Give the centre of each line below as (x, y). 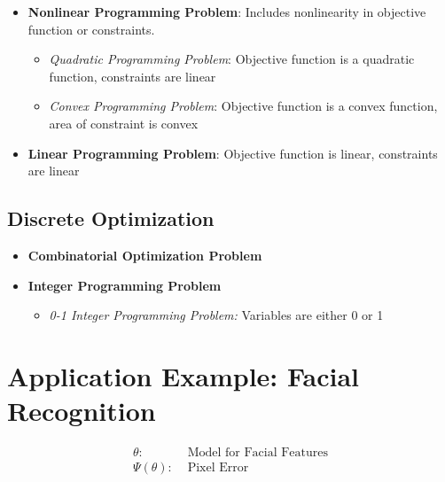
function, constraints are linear (133, 76)
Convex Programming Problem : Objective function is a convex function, (243, 106)
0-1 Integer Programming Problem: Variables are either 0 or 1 (216, 315)
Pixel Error (218, 468)
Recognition (82, 411)
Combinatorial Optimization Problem (145, 255)
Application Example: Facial (183, 375)
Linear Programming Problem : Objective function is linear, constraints (233, 153)
